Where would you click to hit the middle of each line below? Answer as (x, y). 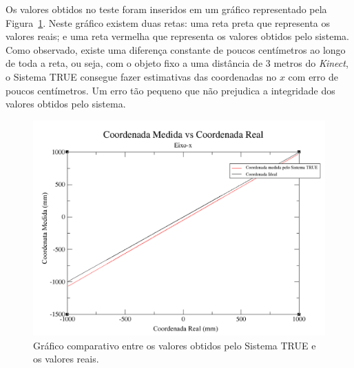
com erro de (313, 76)
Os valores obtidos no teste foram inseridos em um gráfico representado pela (166, 9)
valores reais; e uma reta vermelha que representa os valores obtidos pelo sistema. (177, 36)
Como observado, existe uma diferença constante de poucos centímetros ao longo (176, 49)
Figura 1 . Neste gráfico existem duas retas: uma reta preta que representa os (168, 22)
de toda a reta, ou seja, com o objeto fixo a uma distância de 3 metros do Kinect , (177, 63)
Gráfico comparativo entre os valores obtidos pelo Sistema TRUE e (175, 345)
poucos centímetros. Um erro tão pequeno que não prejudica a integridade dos (170, 90)
